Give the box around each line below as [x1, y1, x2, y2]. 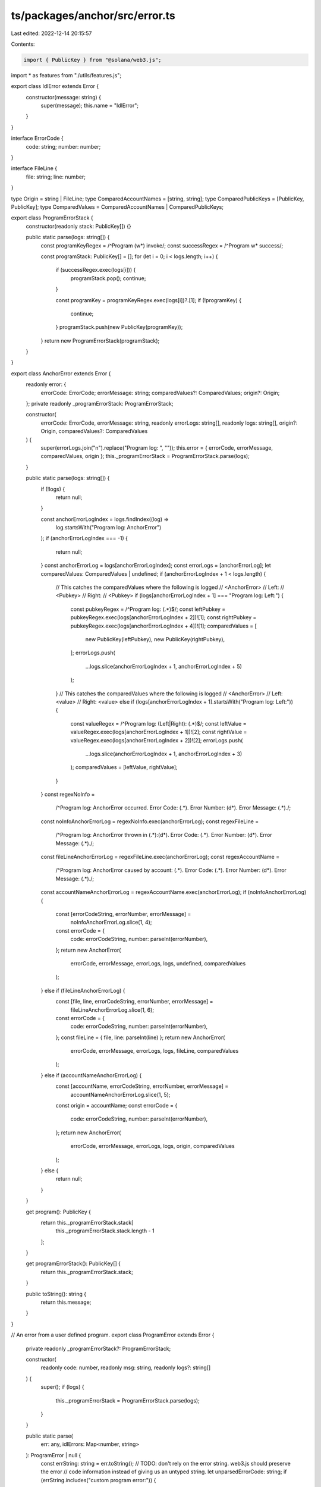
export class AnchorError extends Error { [11, 369, 111, 377]
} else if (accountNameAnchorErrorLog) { [40, 1071, 142, 1079]
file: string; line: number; [26, 173, 86, 180]
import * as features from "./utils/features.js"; [11, 71, 122, 79]
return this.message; [40, 1298, 92, 1306]
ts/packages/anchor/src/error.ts [11, 9, 175, 22]
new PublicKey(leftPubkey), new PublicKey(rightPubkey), [85, 636, 225, 642]
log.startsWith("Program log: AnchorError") [55, 524, 162, 531]
